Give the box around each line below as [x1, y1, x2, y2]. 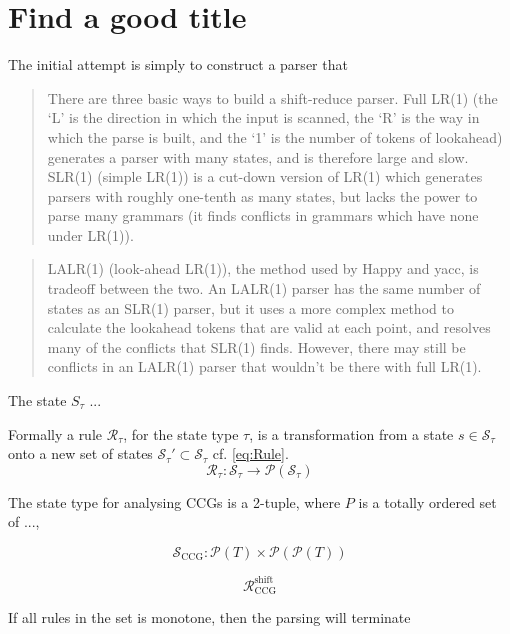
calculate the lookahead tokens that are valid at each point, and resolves [47, 317, 491, 338]
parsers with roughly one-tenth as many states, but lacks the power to [47, 185, 478, 206]
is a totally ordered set [358, 491, 497, 512]
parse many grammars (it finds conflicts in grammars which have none [47, 205, 479, 226]
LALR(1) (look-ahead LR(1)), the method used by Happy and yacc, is [47, 258, 479, 279]
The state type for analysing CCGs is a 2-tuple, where [8, 491, 341, 512]
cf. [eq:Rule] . [212, 443, 289, 464]
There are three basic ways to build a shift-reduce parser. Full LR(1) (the [47, 87, 498, 108]
